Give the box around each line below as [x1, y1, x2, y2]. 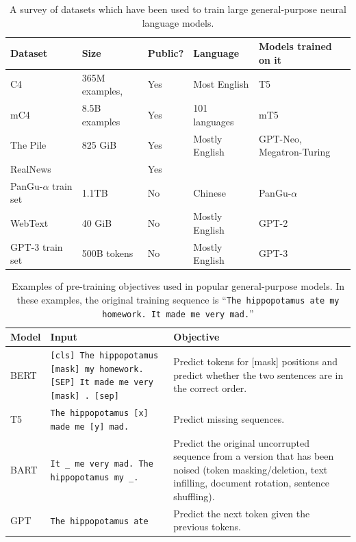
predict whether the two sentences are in [173, 367, 344, 382]
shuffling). [173, 489, 215, 503]
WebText [10, 216, 49, 230]
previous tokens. [173, 519, 241, 534]
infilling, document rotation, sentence [173, 476, 329, 490]
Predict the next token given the [173, 506, 310, 520]
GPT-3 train [10, 239, 63, 254]
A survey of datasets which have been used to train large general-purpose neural [10, 2, 346, 16]
